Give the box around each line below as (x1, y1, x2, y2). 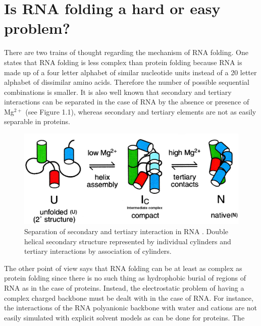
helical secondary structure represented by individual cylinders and (24, 236, 231, 246)
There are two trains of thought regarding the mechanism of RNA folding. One (4, 47, 248, 58)
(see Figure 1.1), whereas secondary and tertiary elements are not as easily (25, 106, 256, 117)
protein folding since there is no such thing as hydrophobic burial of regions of (4, 273, 246, 283)
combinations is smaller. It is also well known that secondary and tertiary (4, 86, 232, 97)
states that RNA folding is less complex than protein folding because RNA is (4, 57, 242, 67)
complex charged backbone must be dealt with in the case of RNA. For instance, (4, 292, 253, 303)
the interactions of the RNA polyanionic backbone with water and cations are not (4, 302, 257, 313)
